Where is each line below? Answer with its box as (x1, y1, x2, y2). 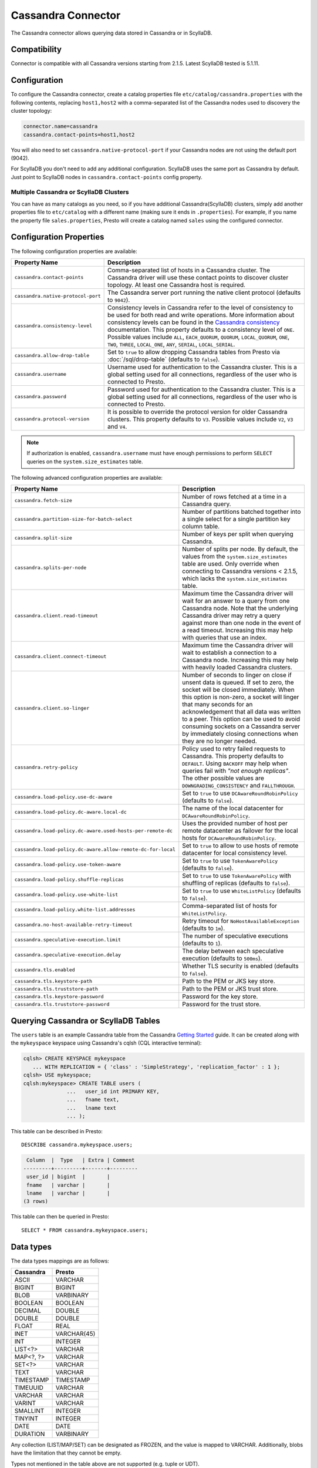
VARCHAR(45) (55, 1330, 96, 1338)
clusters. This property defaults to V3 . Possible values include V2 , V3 (107, 415, 294, 423)
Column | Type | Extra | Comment (26, 1157, 135, 1164)
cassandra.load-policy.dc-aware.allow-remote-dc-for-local (14, 846, 176, 853)
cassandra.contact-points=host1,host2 (23, 131, 135, 138)
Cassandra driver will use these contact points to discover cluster (107, 273, 289, 281)
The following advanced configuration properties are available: (11, 474, 163, 482)
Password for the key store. (182, 992, 258, 1001)
